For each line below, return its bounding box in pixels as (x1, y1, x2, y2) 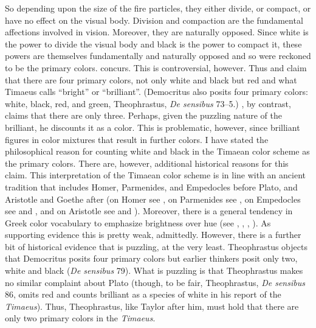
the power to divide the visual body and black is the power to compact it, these (5, 37, 302, 50)
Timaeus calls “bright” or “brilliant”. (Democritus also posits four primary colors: (5, 85, 308, 98)
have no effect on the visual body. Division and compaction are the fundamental (5, 13, 303, 26)
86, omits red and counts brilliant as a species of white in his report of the (5, 288, 281, 301)
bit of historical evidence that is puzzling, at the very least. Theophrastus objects (5, 240, 307, 253)
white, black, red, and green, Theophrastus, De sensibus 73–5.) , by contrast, (5, 97, 291, 110)
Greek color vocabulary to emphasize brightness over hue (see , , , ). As (5, 216, 271, 229)
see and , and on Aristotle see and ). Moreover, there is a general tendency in (5, 204, 293, 217)
